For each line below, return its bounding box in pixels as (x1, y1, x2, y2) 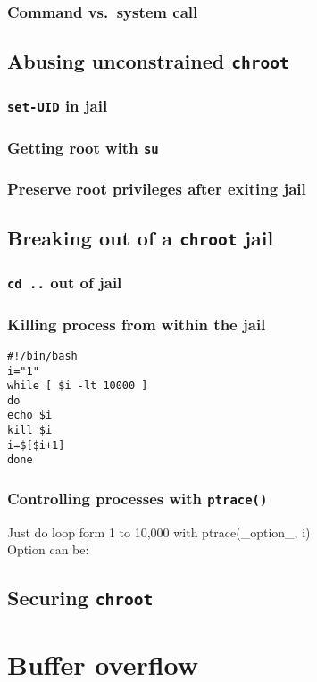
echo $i (7, 409, 53, 422)
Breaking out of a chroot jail (7, 224, 274, 252)
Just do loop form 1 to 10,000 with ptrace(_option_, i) (7, 522, 311, 541)
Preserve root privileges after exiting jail (7, 177, 306, 199)
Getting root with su (7, 136, 159, 158)
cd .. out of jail (7, 271, 122, 294)
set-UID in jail (7, 95, 108, 117)
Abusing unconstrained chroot (7, 47, 289, 75)
